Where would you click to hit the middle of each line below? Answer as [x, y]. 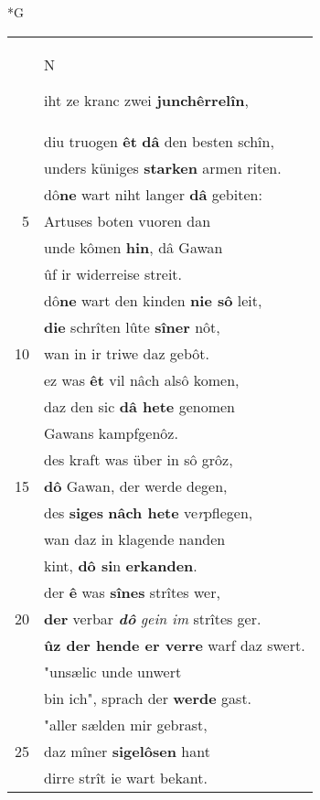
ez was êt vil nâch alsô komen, [142, 379]
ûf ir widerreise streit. [113, 273]
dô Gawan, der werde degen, [136, 485]
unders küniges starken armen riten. [163, 167]
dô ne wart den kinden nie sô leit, [153, 300]
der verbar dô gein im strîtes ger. [153, 618]
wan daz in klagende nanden [135, 539]
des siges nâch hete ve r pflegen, [149, 512]
